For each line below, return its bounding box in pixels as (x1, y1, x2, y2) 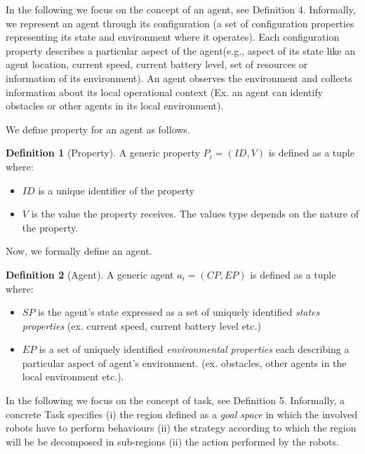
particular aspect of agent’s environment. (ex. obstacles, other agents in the (22, 355, 347, 370)
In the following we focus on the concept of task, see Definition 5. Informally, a (6, 393, 345, 408)
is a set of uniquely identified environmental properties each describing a (39, 342, 350, 356)
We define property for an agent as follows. (6, 121, 190, 136)
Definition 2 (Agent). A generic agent (6, 267, 174, 281)
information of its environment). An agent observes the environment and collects (6, 70, 352, 85)
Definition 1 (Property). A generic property (6, 145, 200, 160)
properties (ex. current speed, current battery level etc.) (22, 318, 261, 333)
